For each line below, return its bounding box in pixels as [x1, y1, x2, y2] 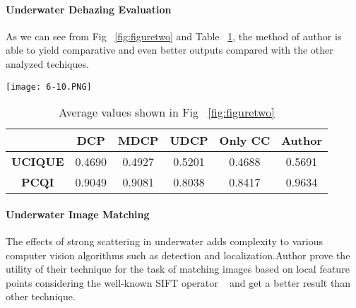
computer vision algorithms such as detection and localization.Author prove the [6, 247, 350, 262]
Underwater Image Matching [6, 206, 150, 221]
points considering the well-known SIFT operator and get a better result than [6, 275, 350, 290]
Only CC [219, 132, 271, 149]
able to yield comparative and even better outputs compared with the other [6, 42, 333, 57]
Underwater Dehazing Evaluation [6, 1, 172, 16]
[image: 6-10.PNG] [6, 81, 92, 92]
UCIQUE [11, 153, 64, 170]
